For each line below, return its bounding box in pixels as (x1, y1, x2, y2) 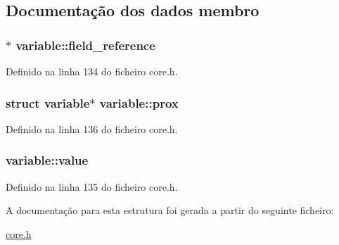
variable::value (6, 151, 89, 169)
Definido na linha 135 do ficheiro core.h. (6, 179, 178, 194)
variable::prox (99, 94, 179, 111)
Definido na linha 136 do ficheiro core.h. (6, 121, 178, 136)
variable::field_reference (15, 36, 155, 54)
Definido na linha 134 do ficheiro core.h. (6, 64, 178, 78)
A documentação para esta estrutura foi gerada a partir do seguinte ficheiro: (6, 203, 334, 218)
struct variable (6, 94, 90, 111)
